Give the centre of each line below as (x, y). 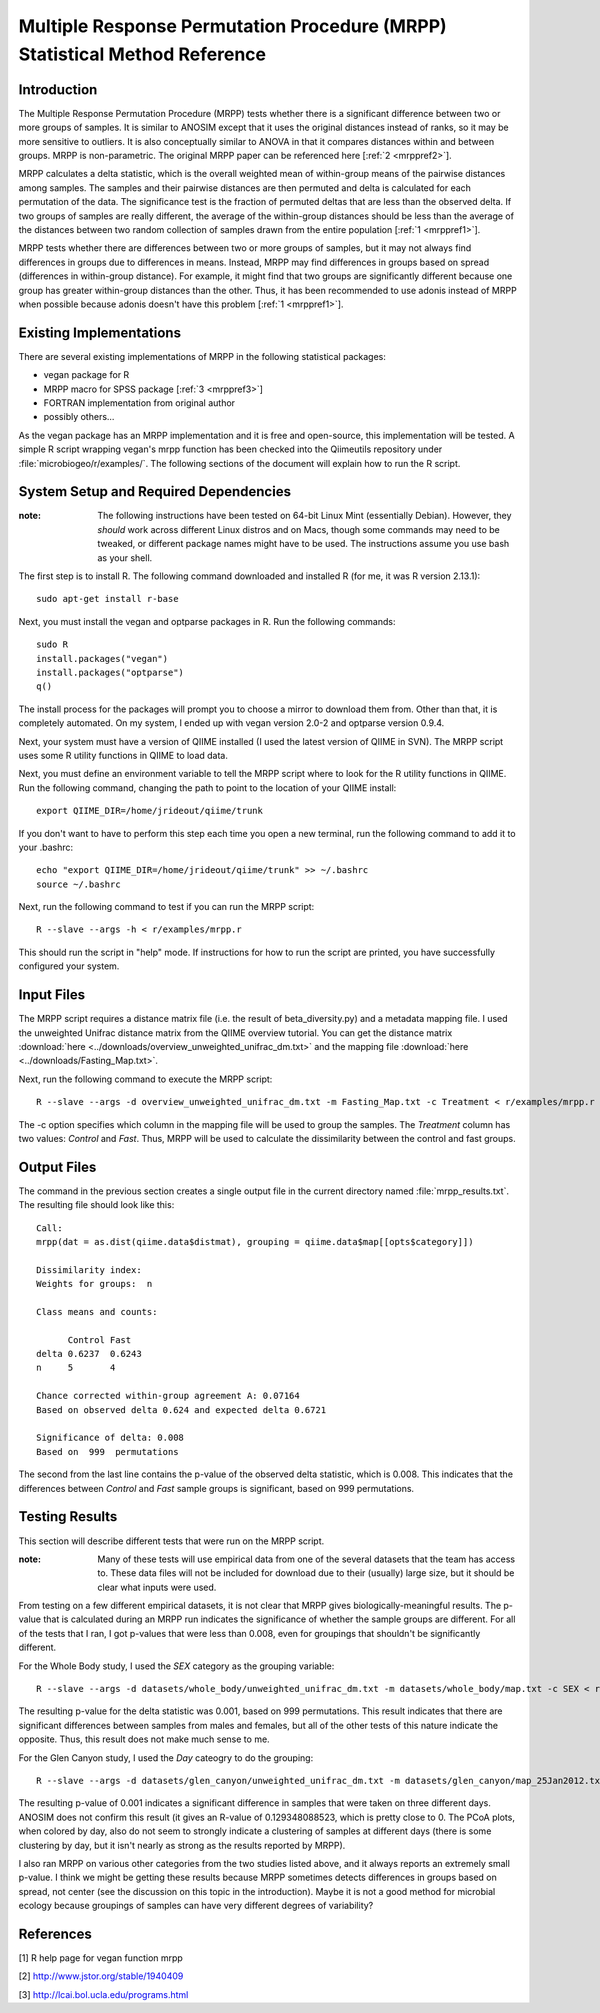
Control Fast (99, 1339)
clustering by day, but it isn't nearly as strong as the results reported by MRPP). (182, 1845)
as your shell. (125, 557)
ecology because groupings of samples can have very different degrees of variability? (196, 1906)
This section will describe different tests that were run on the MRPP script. (171, 1541)
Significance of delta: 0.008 (110, 1438)
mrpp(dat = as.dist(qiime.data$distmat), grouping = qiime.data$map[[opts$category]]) (255, 1241)
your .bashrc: (46, 847)
